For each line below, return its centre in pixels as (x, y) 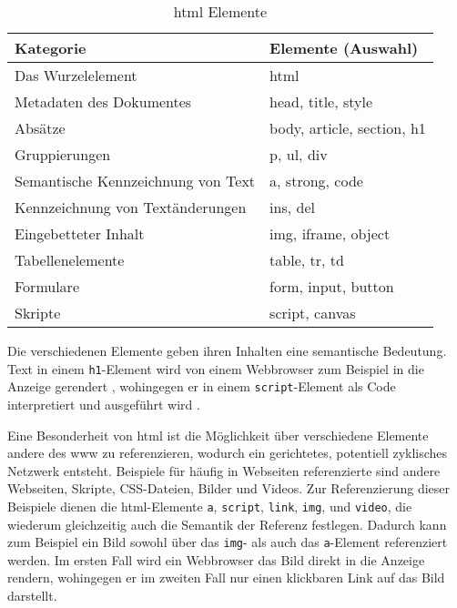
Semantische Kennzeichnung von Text (135, 181)
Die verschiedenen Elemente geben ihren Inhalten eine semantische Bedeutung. (227, 350)
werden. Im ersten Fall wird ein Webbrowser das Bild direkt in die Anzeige (216, 559)
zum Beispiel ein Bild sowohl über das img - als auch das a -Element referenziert (228, 542)
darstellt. (32, 595)
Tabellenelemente (70, 260)
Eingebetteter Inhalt (80, 233)
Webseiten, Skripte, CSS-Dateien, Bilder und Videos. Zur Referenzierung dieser (229, 488)
